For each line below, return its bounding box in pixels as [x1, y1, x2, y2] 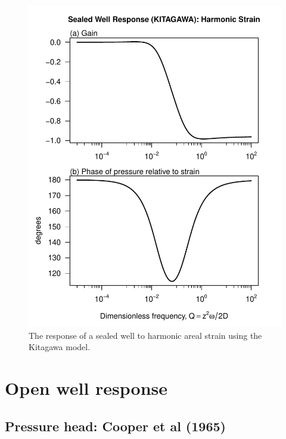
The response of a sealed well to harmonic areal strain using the [29, 329, 262, 341]
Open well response [5, 375, 168, 400]
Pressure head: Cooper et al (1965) [5, 416, 226, 435]
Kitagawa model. [29, 341, 91, 353]
